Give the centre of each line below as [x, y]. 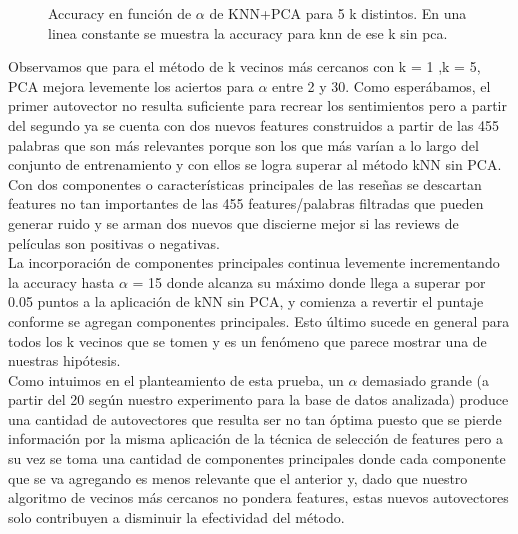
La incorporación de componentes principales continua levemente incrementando [254, 262]
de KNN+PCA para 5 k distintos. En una [338, 13]
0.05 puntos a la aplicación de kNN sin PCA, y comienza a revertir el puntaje [246, 301]
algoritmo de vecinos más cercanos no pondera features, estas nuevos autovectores [258, 497]
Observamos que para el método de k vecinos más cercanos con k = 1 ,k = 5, [244, 66]
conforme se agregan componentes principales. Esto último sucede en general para [259, 320]
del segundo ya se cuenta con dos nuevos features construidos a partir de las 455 [254, 124]
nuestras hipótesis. [64, 360]
